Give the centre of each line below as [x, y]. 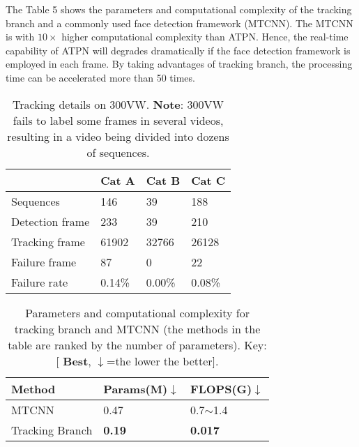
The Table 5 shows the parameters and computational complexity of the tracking [179, 9]
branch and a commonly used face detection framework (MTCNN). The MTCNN [179, 23]
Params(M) [136, 388]
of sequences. [118, 152]
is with [20, 37]
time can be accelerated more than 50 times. [100, 77]
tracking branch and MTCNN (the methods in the [137, 328]
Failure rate [40, 282]
